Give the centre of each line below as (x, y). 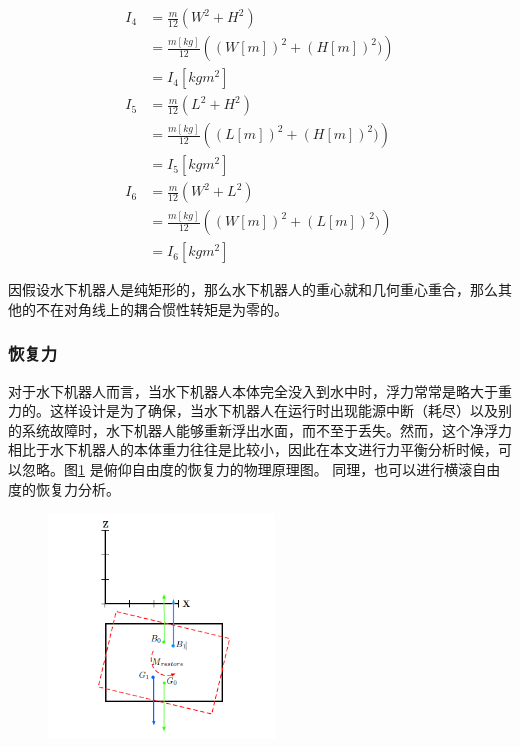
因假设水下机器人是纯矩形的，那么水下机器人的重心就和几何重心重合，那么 (253, 289)
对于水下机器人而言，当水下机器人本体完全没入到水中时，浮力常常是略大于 (253, 390)
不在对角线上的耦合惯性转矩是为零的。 (161, 308)
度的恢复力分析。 (64, 488)
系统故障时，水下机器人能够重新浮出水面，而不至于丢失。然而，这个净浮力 (266, 429)
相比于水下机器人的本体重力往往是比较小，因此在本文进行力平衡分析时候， (253, 449)
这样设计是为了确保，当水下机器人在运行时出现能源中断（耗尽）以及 (273, 410)
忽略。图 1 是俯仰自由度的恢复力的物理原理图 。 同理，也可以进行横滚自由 (261, 469)
